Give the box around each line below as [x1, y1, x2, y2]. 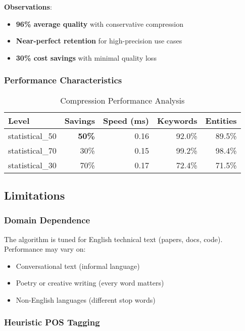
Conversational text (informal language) [16, 260, 140, 271]
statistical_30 [8, 159, 57, 171]
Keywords [157, 114, 198, 126]
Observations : [4, 2, 52, 12]
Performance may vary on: [4, 244, 86, 254]
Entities [205, 114, 237, 126]
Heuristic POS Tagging [4, 316, 100, 328]
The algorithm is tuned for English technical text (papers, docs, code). [4, 233, 223, 244]
